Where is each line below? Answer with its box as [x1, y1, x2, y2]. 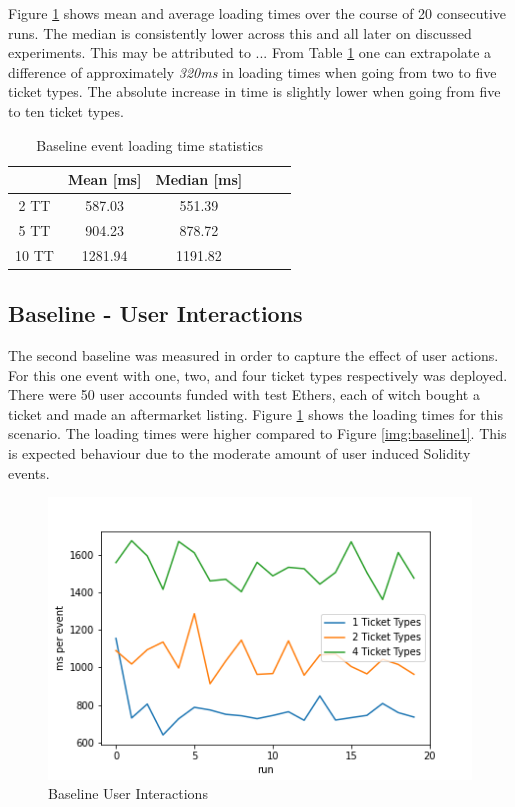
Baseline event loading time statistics [36, 134, 264, 155]
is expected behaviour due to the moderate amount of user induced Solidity [8, 442, 471, 463]
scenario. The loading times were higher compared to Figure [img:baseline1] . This [8, 423, 507, 444]
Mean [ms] [67, 169, 142, 190]
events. [8, 462, 50, 483]
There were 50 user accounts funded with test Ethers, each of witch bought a [8, 384, 480, 405]
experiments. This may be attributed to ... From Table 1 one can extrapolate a [8, 42, 492, 63]
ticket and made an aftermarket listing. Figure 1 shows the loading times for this [8, 403, 504, 424]
